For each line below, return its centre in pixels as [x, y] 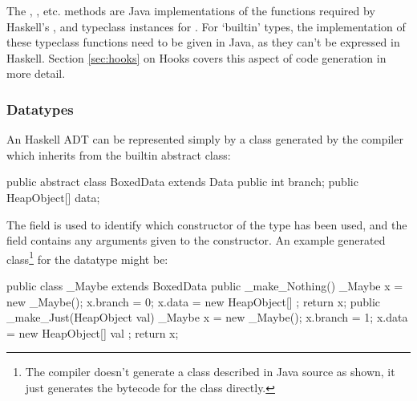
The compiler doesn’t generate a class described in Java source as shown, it [210, 372]
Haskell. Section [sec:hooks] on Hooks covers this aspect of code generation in [196, 57]
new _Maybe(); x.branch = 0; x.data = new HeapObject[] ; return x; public [194, 301]
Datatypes [40, 109]
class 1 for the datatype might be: [87, 257]
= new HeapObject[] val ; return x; [93, 332]
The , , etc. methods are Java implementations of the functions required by [191, 10]
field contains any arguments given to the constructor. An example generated [196, 240]
